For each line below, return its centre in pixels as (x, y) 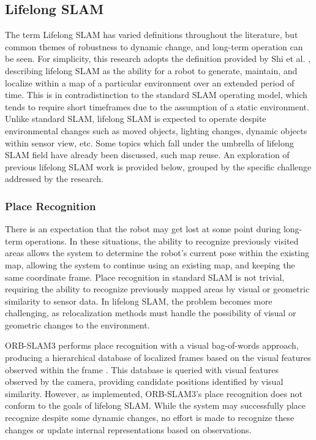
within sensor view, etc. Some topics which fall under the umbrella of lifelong (149, 142)
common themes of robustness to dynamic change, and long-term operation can (154, 46)
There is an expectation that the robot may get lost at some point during (143, 229)
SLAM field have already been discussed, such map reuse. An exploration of (147, 155)
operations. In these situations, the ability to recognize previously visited (162, 241)
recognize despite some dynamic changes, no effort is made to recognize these (150, 418)
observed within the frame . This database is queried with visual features (142, 369)
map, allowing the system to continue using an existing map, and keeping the (150, 264)
